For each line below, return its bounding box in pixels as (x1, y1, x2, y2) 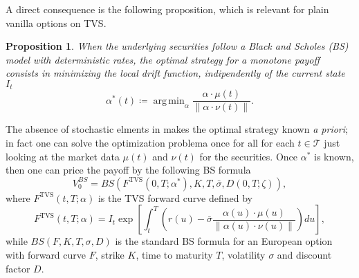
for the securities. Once (199, 149, 298, 163)
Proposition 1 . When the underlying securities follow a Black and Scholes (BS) (6, 39, 349, 53)
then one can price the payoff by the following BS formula (6, 163, 251, 177)
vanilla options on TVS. (6, 15, 107, 30)
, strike (95, 248, 125, 262)
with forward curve (6, 248, 86, 262)
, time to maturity (136, 248, 213, 262)
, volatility (221, 248, 266, 262)
